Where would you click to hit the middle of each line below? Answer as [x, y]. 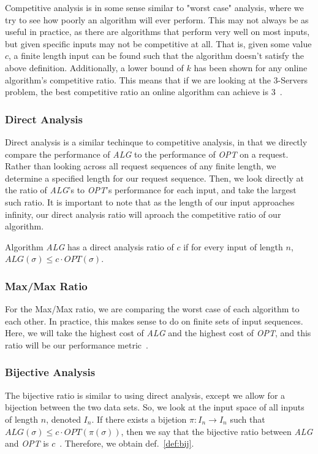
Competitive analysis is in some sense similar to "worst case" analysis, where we [154, 7]
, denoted [63, 419]
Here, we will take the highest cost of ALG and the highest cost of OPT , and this [158, 333]
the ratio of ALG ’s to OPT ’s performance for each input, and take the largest [151, 190]
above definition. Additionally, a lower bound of [94, 67]
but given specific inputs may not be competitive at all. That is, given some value [158, 43]
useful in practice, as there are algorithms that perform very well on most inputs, [157, 32]
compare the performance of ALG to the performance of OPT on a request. [147, 154]
